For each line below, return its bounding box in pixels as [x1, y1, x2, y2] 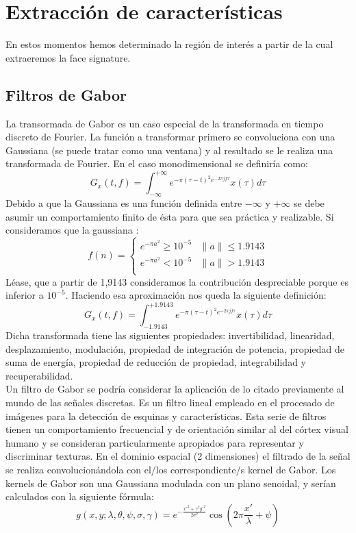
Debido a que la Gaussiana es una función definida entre [5, 196, 242, 210]
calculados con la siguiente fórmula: [5, 489, 154, 504]
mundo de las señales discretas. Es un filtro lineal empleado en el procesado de [5, 395, 335, 410]
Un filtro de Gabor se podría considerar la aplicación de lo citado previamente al [5, 382, 344, 396]
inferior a [5, 288, 44, 302]
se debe [294, 196, 325, 210]
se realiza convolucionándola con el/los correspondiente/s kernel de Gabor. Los [5, 462, 336, 476]
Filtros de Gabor [5, 84, 127, 105]
